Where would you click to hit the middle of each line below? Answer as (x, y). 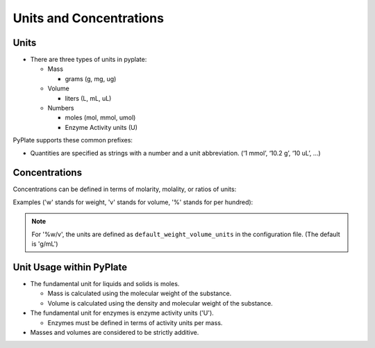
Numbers (61, 108)
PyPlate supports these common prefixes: (73, 140)
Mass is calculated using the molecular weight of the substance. (140, 293)
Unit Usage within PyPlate (70, 267)
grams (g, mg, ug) (91, 78)
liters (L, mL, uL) (88, 98)
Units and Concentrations (89, 18)
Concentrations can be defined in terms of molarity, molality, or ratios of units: (125, 189)
